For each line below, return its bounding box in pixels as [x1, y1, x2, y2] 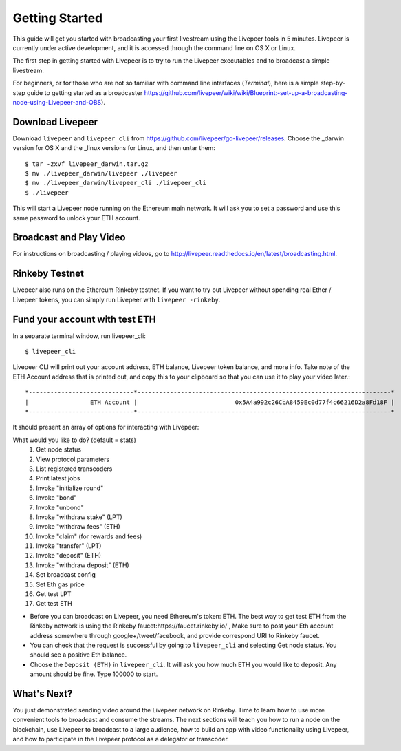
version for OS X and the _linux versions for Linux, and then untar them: [12, 144, 216, 152]
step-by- [320, 79, 345, 87]
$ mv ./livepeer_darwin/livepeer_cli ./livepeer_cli [25, 179, 206, 187]
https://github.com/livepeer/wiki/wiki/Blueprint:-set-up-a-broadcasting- [144, 88, 348, 96]
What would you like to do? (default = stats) [12, 436, 137, 444]
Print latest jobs [36, 474, 80, 483]
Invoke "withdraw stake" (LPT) [36, 513, 123, 521]
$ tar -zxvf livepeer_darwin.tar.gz [25, 160, 149, 168]
